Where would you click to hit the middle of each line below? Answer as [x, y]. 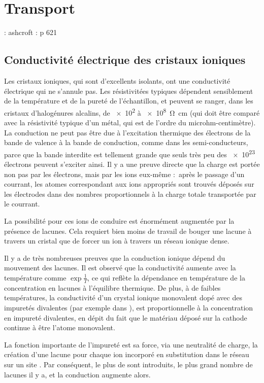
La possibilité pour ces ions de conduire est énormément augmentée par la [119, 220]
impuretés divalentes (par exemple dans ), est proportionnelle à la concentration [129, 307]
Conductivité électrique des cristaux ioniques [125, 60]
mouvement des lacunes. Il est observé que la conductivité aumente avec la [120, 268]
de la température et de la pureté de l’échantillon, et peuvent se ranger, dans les [129, 101]
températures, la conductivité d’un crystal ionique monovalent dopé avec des [123, 298]
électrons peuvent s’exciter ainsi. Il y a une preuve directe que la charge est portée [132, 164]
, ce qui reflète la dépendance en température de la [166, 277]
